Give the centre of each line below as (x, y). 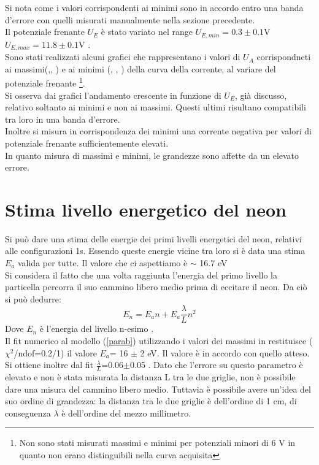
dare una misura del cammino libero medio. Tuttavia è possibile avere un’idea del (158, 389)
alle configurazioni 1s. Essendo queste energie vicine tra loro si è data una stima (155, 251)
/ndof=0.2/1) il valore (55, 352)
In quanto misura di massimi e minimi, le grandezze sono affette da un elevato (152, 155)
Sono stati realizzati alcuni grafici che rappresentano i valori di (123, 57)
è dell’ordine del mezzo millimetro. (126, 413)
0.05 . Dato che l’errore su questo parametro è (217, 365)
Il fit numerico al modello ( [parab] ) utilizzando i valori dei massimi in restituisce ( (159, 341)
